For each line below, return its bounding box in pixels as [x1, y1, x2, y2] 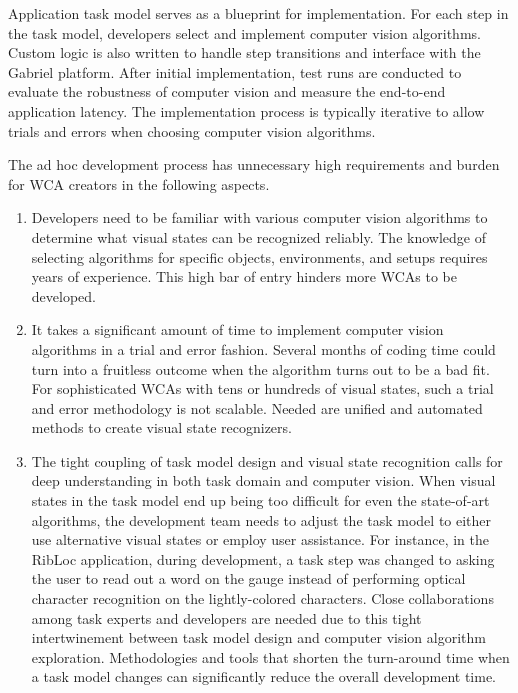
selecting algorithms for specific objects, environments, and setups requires [31, 246, 488, 267]
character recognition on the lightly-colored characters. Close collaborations [31, 588, 494, 609]
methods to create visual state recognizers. [31, 417, 292, 438]
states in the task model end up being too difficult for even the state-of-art [31, 490, 490, 511]
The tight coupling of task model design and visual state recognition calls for [31, 450, 503, 471]
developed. [31, 285, 96, 306]
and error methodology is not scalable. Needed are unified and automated [31, 397, 483, 418]
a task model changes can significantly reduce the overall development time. [31, 666, 497, 687]
